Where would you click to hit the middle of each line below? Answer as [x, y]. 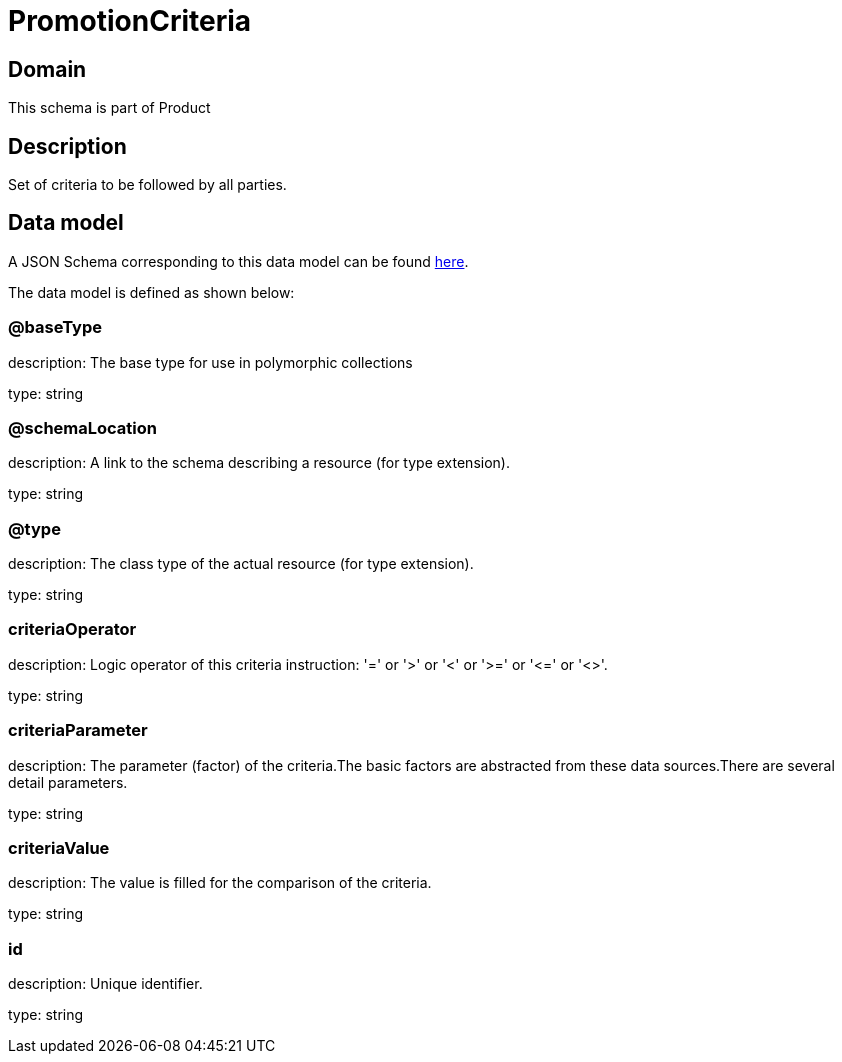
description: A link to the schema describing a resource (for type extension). [259, 463]
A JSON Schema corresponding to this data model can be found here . [238, 261]
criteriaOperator [72, 629]
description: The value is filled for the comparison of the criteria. [220, 883]
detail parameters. [68, 782]
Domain [47, 69]
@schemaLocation [82, 427]
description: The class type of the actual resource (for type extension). [241, 564]
